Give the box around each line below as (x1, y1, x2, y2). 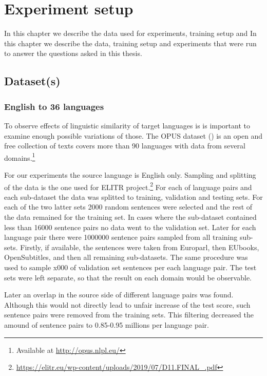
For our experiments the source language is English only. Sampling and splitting (4, 169, 256, 180)
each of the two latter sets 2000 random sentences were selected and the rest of (4, 201, 253, 212)
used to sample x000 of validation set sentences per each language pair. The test (4, 261, 257, 272)
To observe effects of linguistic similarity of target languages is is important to (4, 120, 250, 130)
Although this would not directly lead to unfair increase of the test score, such (4, 299, 251, 310)
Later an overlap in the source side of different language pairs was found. (4, 289, 234, 300)
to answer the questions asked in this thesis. (4, 48, 142, 59)
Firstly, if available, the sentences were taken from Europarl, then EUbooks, (20, 241, 259, 252)
